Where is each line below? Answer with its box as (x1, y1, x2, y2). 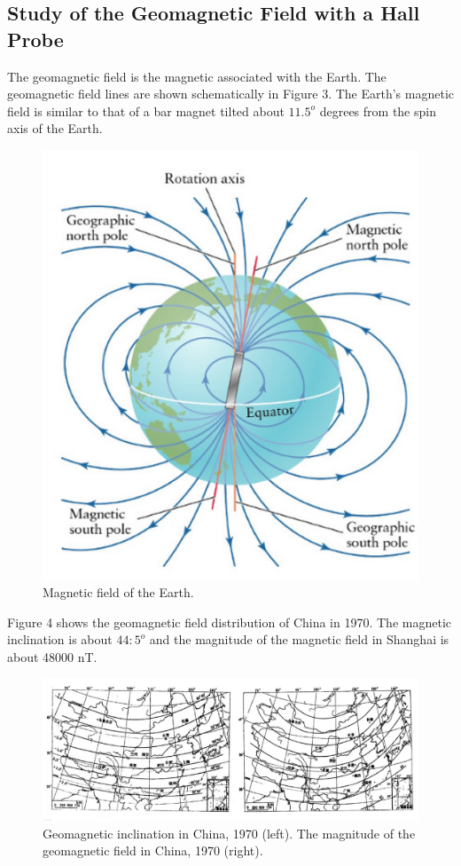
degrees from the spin (319, 101, 436, 120)
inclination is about (7, 630, 113, 649)
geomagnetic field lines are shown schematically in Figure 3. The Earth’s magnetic (7, 84, 454, 103)
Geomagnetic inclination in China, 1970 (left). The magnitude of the (43, 823, 416, 842)
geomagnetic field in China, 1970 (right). (43, 841, 263, 860)
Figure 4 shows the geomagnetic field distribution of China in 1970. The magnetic (7, 612, 452, 631)
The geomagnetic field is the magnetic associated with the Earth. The (7, 67, 387, 85)
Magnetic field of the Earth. (43, 583, 194, 601)
